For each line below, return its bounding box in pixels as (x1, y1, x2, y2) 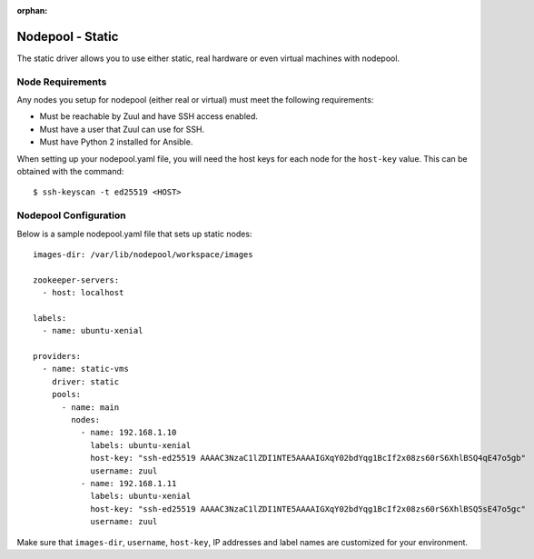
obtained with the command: (16, 166, 124, 176)
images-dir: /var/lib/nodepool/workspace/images (33, 249, 253, 259)
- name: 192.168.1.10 (80, 427, 177, 438)
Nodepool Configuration (16, 209, 126, 222)
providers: (33, 351, 82, 362)
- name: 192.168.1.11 (80, 478, 177, 488)
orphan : (16, 5, 48, 15)
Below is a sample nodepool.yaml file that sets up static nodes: (16, 228, 252, 239)
